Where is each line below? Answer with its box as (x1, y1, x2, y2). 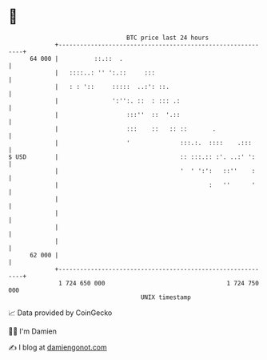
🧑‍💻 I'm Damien (8, 326, 58, 336)
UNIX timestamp (140, 293, 192, 301)
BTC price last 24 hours (126, 34, 209, 42)
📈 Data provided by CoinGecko (8, 308, 113, 318)
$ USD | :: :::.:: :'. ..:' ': (8, 152, 256, 161)
